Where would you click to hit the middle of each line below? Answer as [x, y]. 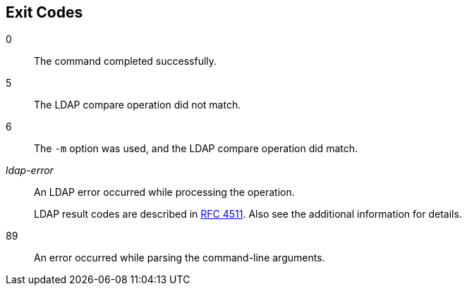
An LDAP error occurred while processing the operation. [164, 192]
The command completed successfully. [126, 61]
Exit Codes [44, 12]
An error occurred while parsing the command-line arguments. [180, 258]
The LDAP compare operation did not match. [138, 105]
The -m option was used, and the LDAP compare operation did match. [196, 149]
